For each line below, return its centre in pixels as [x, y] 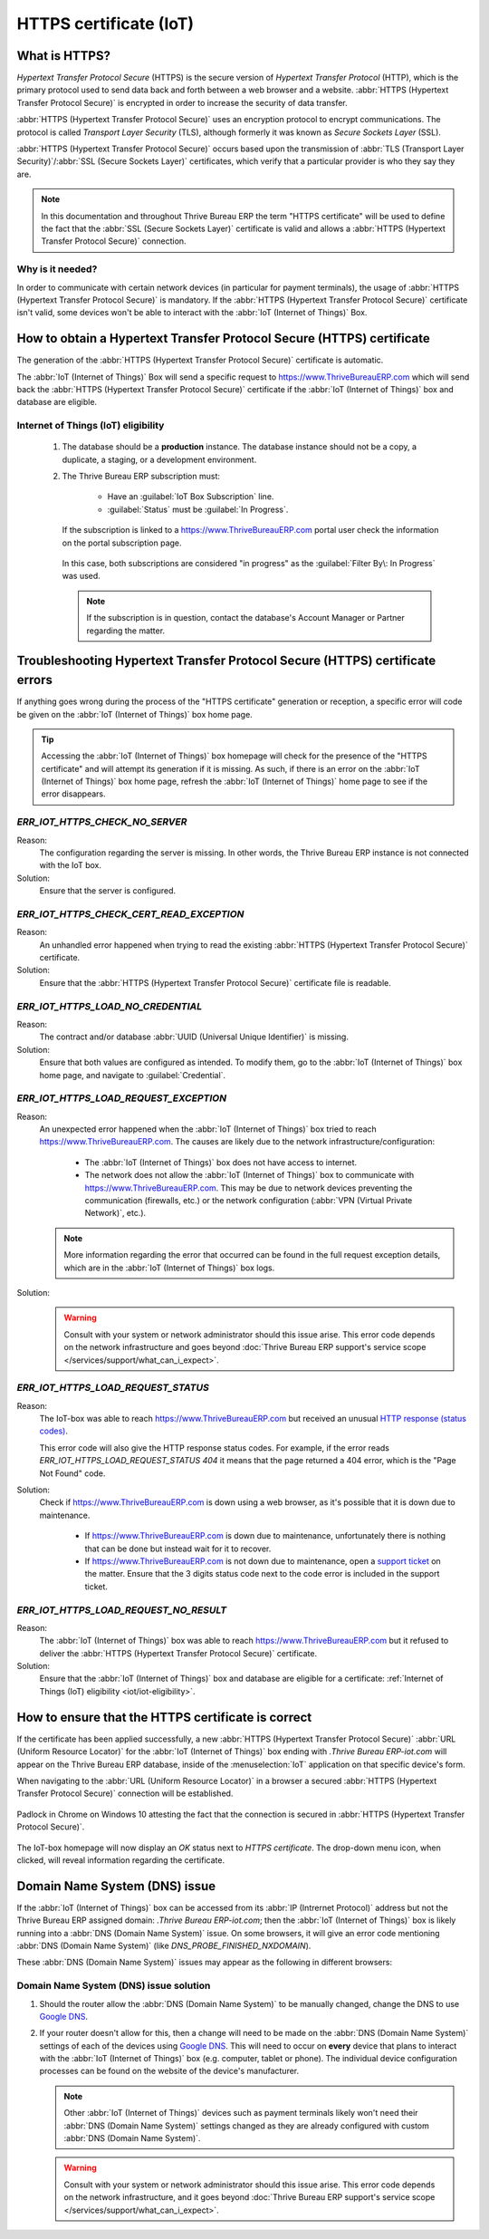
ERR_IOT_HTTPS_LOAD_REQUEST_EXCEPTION [121, 1098]
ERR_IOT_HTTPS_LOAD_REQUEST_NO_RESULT [122, 1610]
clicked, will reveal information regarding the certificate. [121, 1860]
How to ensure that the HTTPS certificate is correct [164, 1717]
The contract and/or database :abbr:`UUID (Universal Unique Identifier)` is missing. [194, 1037]
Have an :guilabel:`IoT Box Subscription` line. [191, 497]
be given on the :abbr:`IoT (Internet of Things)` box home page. [134, 714]
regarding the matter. [126, 631]
